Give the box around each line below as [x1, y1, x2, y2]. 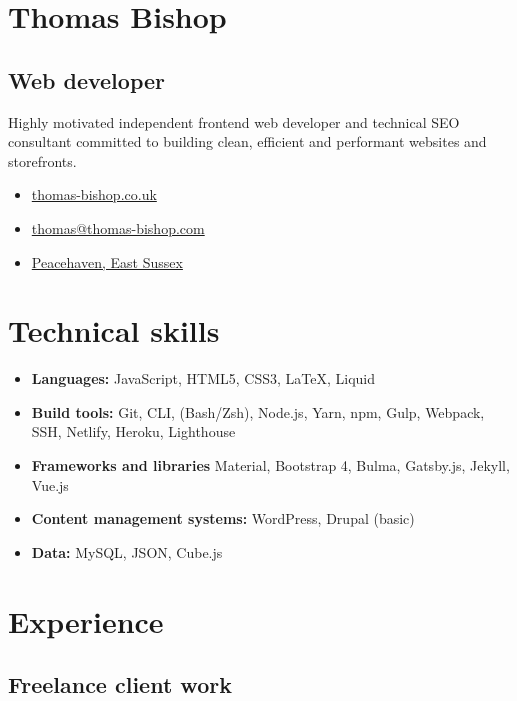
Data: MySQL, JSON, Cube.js [31, 541, 223, 562]
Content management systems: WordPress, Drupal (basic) [31, 508, 415, 529]
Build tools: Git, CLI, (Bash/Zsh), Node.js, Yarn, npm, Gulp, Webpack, [31, 401, 485, 422]
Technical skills [8, 310, 220, 351]
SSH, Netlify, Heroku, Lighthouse [31, 421, 236, 442]
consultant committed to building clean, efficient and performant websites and [8, 131, 487, 152]
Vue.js [31, 474, 69, 495]
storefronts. [8, 150, 77, 171]
